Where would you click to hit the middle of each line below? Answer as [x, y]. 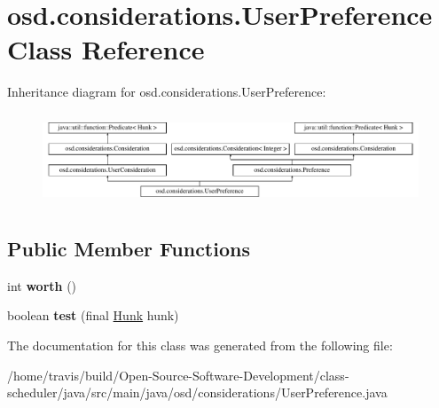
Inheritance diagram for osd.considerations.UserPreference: [167, 92]
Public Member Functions [129, 249]
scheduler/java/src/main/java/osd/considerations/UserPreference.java [197, 392]
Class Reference [106, 49]
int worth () [42, 285]
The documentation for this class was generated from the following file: [200, 345]
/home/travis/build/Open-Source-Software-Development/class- [178, 375]
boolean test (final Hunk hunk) [93, 315]
